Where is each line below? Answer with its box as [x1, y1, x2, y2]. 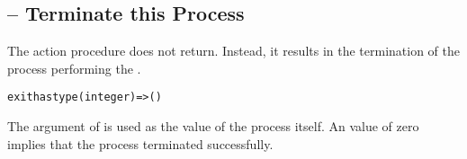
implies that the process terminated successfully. [7, 134, 274, 153]
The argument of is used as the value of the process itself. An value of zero [7, 117, 419, 136]
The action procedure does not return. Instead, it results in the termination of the [7, 41, 461, 60]
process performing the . [7, 58, 141, 77]
